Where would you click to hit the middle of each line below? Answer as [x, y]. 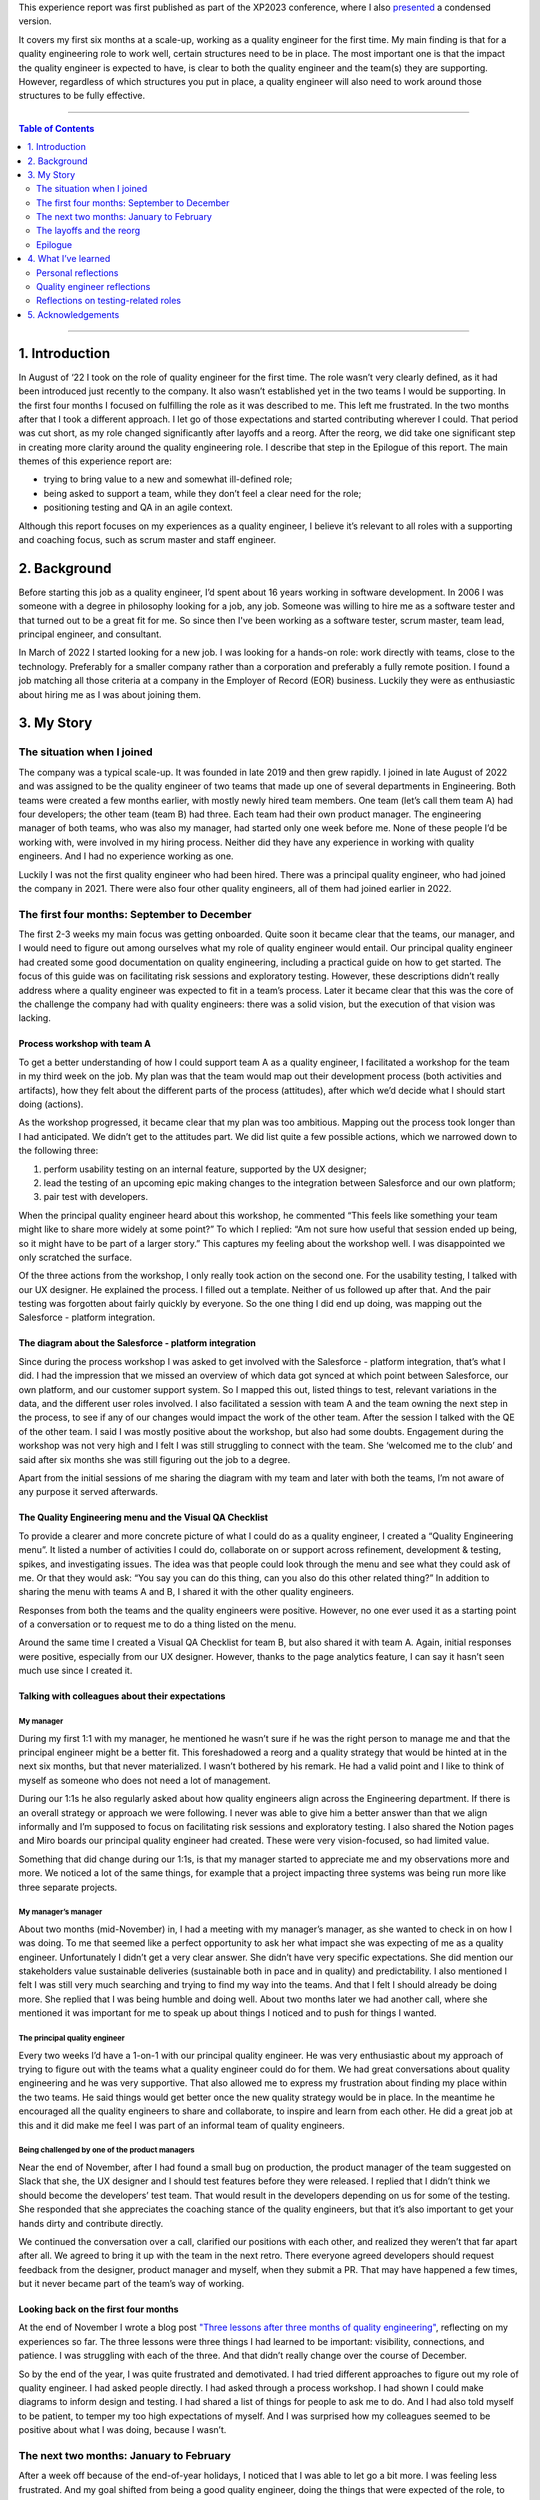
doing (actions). [51, 1104]
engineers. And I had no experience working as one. [126, 856]
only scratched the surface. [75, 1257]
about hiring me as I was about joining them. [110, 694]
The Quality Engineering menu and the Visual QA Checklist [143, 1517]
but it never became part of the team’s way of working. [131, 2284]
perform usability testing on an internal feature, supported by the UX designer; [205, 1169]
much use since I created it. [75, 1671]
